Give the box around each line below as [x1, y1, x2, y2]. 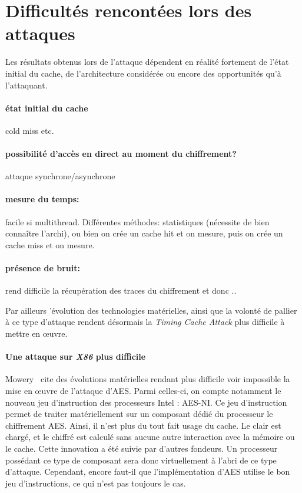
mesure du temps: [5, 193, 79, 205]
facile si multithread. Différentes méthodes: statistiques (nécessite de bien [5, 215, 270, 228]
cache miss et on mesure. [5, 238, 95, 251]
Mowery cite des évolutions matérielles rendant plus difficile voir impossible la [5, 373, 290, 385]
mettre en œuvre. [5, 327, 68, 340]
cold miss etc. [5, 124, 54, 136]
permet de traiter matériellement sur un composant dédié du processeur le [5, 407, 273, 420]
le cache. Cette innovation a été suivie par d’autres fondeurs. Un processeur [5, 442, 278, 454]
